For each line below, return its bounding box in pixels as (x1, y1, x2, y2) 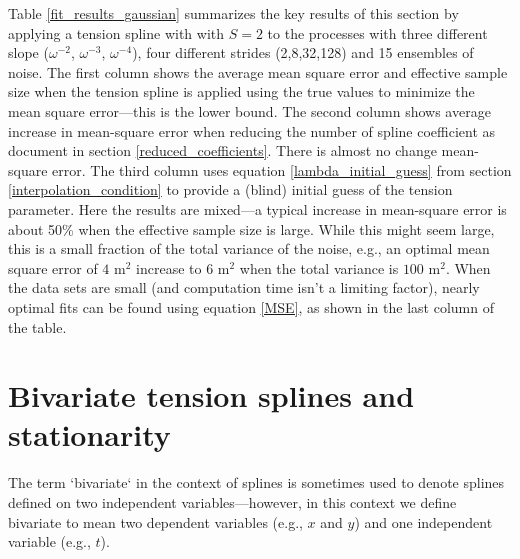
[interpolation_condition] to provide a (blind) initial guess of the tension (8, 179, 453, 200)
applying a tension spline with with (8, 22, 225, 43)
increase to (136, 257, 202, 278)
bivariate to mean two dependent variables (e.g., (8, 511, 303, 532)
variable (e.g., (8, 531, 91, 552)
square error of (8, 257, 98, 278)
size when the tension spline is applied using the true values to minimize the (8, 81, 475, 102)
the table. (8, 316, 67, 337)
